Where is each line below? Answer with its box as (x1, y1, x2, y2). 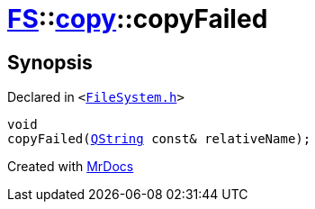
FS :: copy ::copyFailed (7, 4, 268, 34)
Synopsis (7, 50, 93, 74)
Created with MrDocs (7, 159, 134, 175)
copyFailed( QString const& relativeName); (7, 132, 311, 147)
